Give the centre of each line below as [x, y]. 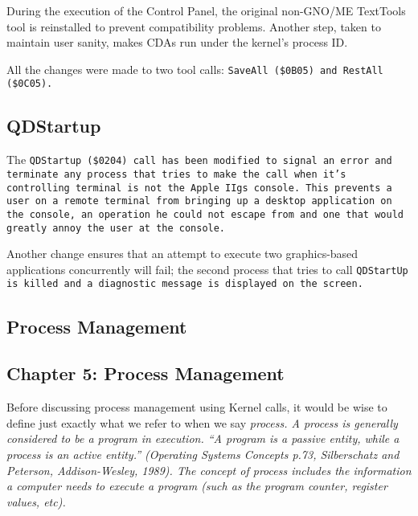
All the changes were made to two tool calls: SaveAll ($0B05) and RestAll [195, 69]
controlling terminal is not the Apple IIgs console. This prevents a [199, 188]
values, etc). [36, 501]
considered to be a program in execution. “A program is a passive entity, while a [203, 438]
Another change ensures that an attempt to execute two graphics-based [182, 254]
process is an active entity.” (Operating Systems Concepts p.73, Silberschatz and [203, 454]
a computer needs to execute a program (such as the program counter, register [197, 486]
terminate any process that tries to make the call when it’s [176, 174]
